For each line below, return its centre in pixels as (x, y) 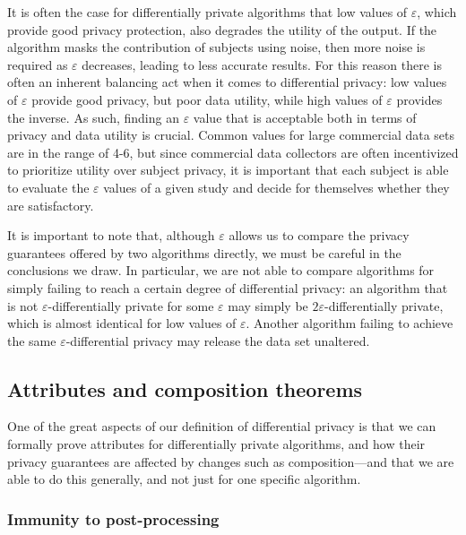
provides (419, 99)
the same (32, 340)
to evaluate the (48, 187)
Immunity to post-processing (113, 518)
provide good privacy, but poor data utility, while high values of (207, 99)
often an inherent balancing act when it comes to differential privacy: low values (227, 82)
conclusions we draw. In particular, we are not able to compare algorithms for (221, 270)
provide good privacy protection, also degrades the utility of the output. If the (222, 29)
